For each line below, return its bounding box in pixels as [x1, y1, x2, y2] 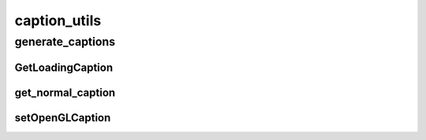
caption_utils [14, 12, 102, 29]
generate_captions [14, 35, 116, 49]
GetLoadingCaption [14, 61, 114, 74]
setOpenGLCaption [14, 111, 111, 124]
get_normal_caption [14, 86, 116, 99]
